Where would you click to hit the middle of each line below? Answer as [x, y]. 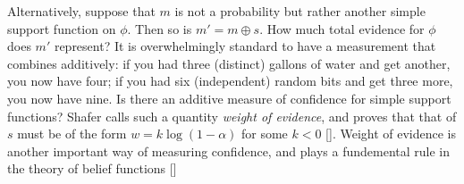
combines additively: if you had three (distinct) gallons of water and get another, [229, 63]
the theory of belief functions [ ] [92, 168]
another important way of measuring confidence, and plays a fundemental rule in [229, 151]
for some [264, 134]
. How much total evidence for [342, 28]
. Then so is [160, 28]
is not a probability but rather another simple [300, 11]
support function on [62, 28]
